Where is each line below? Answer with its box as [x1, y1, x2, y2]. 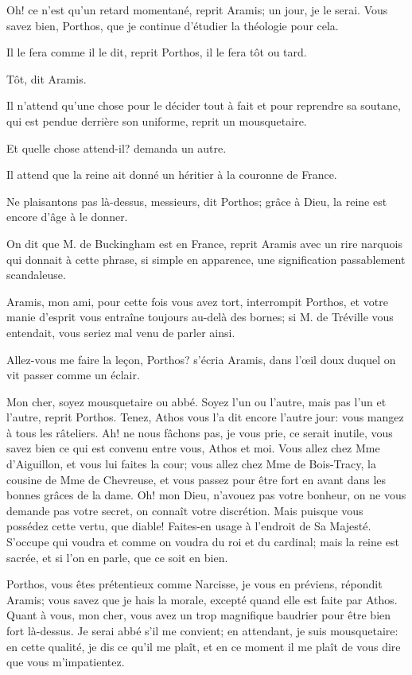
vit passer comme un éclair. [6, 367, 140, 383]
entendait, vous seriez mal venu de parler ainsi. [6, 324, 235, 340]
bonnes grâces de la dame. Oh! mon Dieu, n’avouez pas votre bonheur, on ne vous [6, 487, 406, 503]
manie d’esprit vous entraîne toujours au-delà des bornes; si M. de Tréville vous [6, 308, 394, 325]
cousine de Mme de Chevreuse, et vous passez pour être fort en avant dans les [6, 471, 387, 487]
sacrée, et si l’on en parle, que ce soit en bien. [6, 549, 228, 565]
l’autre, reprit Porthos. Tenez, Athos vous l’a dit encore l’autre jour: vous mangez [6, 409, 404, 425]
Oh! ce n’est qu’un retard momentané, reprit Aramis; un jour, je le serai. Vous [6, 2, 388, 17]
